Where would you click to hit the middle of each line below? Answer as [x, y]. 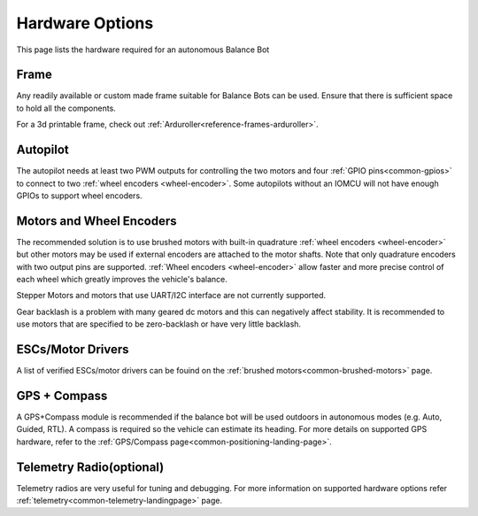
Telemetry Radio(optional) [90, 467]
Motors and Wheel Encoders [96, 221]
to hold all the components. [66, 108]
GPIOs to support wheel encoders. [79, 196]
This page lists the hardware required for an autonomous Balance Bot [143, 50]
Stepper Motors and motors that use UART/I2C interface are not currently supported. [171, 296]
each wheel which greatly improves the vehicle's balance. [122, 279]
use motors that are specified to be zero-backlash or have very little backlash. [158, 324]
